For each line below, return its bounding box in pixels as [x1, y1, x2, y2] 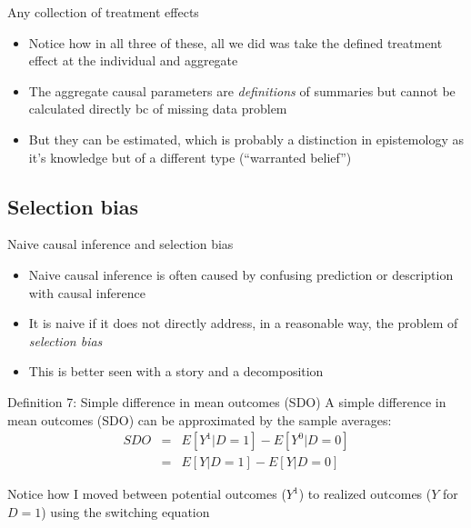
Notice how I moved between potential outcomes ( [7, 484, 286, 503]
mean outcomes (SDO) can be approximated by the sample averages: [7, 410, 392, 429]
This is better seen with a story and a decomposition [28, 362, 324, 381]
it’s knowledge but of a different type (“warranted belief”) [28, 147, 352, 166]
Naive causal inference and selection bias [7, 234, 234, 254]
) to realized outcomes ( [298, 484, 432, 503]
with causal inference [28, 283, 145, 302]
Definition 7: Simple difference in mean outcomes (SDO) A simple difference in [7, 392, 446, 411]
